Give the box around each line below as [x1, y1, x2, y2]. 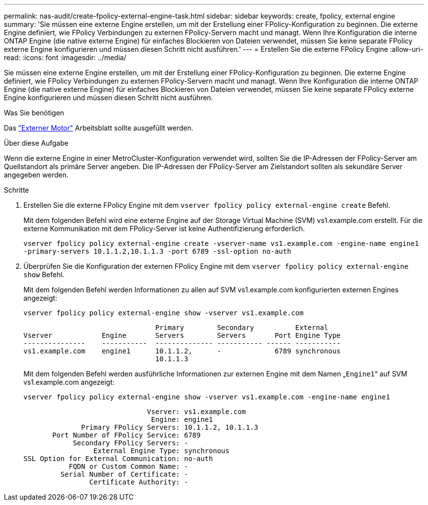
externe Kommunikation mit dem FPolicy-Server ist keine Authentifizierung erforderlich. [23, 224, 305, 233]
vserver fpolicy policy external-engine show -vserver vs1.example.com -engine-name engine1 [23, 393, 390, 401]
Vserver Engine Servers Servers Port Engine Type [23, 331, 341, 339]
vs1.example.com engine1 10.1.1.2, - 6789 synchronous [23, 347, 341, 355]
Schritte [4, 186, 29, 194]
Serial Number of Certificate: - [60, 470, 189, 478]
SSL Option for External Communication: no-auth [23, 455, 213, 462]
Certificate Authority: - [89, 478, 189, 486]
